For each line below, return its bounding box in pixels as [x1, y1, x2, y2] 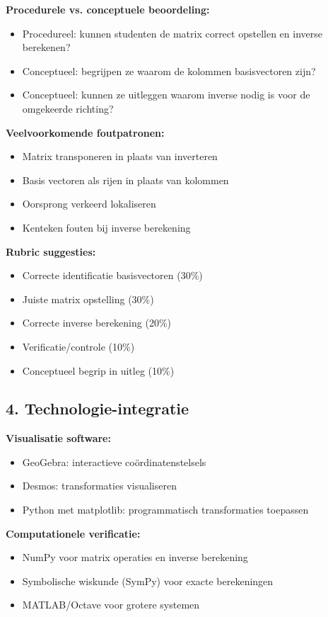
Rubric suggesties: [6, 244, 96, 259]
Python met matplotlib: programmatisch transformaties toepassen [22, 502, 309, 517]
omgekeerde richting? [22, 101, 114, 115]
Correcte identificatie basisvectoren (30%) [22, 268, 203, 283]
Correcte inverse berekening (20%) [22, 315, 172, 330]
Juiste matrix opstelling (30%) [22, 291, 154, 306]
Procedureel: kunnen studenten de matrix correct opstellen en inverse [22, 26, 322, 40]
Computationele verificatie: [6, 526, 141, 540]
